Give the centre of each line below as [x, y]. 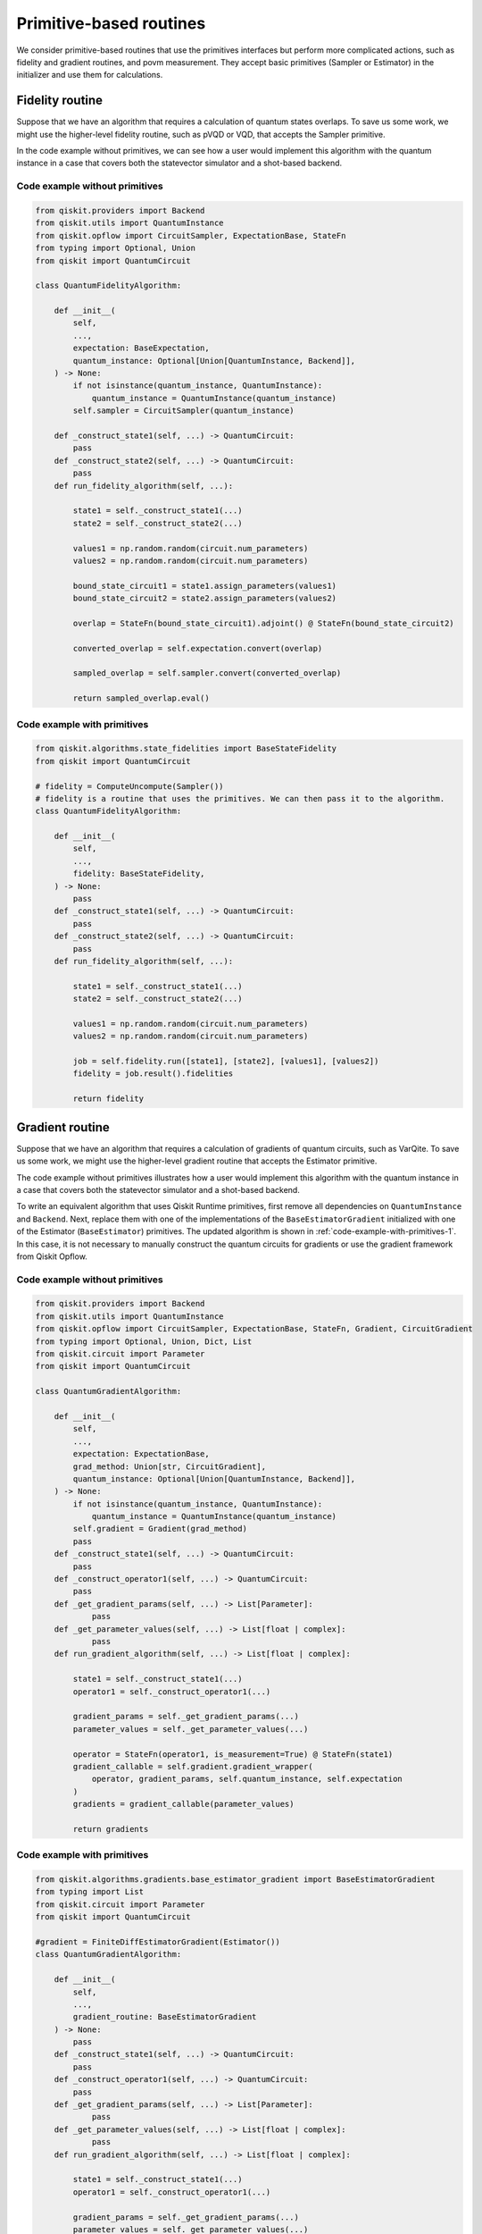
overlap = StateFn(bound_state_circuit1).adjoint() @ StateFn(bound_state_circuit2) [263, 623]
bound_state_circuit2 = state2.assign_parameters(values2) [205, 598]
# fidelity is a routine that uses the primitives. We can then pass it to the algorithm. [240, 798]
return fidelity [108, 1099]
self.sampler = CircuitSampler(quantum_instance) [183, 411]
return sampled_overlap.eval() [141, 698]
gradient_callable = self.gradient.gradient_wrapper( [193, 1766]
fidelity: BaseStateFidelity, [139, 874]
